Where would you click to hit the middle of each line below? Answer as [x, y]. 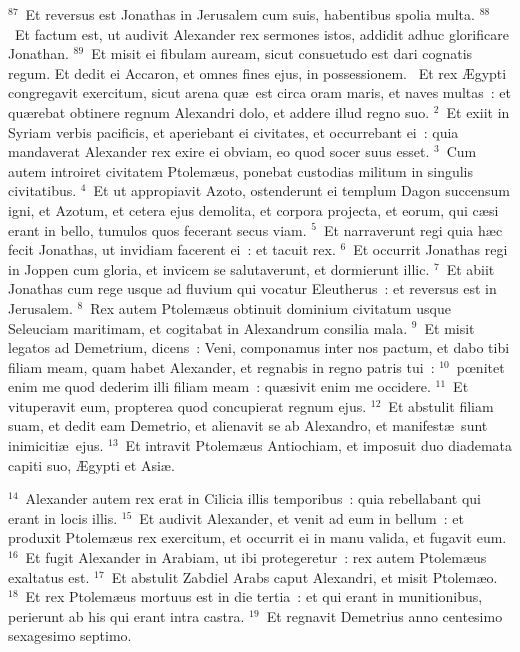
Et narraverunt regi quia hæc [413, 229]
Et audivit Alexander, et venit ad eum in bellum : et [301, 517]
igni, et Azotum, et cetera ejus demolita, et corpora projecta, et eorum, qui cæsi [253, 209]
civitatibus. [42, 190]
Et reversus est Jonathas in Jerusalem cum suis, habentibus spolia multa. [250, 14]
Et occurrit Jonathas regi [430, 249]
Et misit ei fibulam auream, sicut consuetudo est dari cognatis [282, 53]
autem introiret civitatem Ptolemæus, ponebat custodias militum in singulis [241, 170]
